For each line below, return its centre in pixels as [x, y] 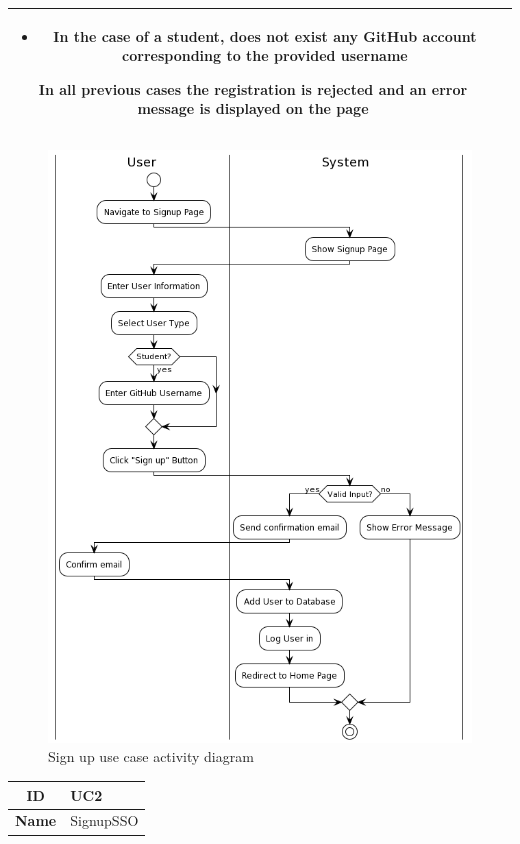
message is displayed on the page [253, 108]
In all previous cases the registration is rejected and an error [253, 88]
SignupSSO [104, 820]
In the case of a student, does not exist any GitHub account [265, 35]
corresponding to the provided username [265, 55]
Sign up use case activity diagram [151, 756]
